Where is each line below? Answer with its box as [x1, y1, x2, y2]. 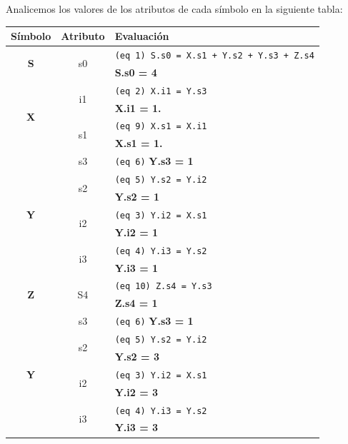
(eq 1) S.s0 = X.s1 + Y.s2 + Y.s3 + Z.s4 [114, 50, 314, 61]
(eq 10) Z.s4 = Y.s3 [114, 281, 212, 292]
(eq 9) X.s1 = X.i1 [114, 121, 207, 132]
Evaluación [114, 29, 169, 44]
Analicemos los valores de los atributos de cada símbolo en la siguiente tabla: [6, 1, 343, 16]
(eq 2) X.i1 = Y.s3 [114, 86, 207, 96]
